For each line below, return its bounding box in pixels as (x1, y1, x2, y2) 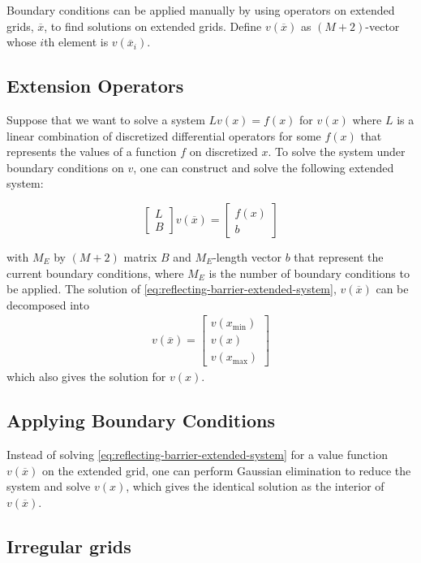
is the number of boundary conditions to (208, 264, 410, 281)
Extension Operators (6, 73, 184, 98)
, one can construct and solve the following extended (133, 158, 394, 175)
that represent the (294, 248, 384, 265)
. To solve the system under (268, 143, 406, 160)
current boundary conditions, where (6, 264, 184, 281)
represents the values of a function (6, 143, 177, 160)
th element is (44, 33, 109, 50)
